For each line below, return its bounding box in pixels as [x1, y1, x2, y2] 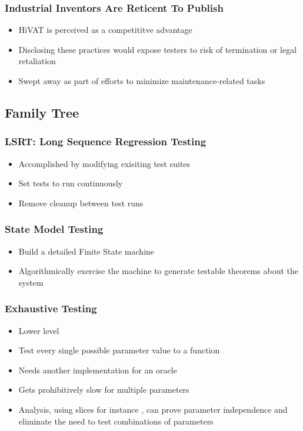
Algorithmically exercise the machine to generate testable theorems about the [18, 265, 298, 277]
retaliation [18, 55, 56, 67]
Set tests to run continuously [18, 177, 123, 189]
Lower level [18, 324, 59, 336]
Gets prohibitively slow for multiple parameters [18, 383, 189, 396]
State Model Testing [5, 222, 104, 236]
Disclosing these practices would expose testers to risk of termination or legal [18, 43, 297, 55]
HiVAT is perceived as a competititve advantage [18, 24, 192, 36]
